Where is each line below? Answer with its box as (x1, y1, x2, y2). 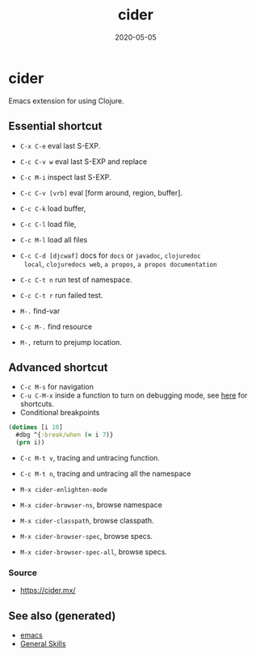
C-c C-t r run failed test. (19, 290, 103, 300)
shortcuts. (19, 399, 54, 409)
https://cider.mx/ (19, 586, 76, 595)
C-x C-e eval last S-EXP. (19, 141, 101, 150)
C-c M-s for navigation (19, 382, 94, 392)
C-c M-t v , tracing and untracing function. (19, 452, 160, 462)
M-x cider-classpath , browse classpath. (19, 515, 154, 525)
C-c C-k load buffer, (19, 204, 86, 213)
